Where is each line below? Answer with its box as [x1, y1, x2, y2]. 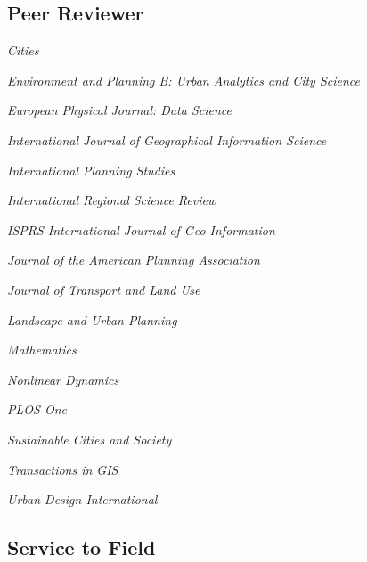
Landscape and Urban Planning [7, 310, 177, 329]
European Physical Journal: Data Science [7, 101, 232, 119]
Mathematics [7, 340, 77, 359]
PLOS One [7, 400, 67, 419]
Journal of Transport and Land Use [7, 280, 200, 298]
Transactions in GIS [7, 460, 118, 478]
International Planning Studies [7, 160, 175, 179]
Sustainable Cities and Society [7, 429, 172, 448]
